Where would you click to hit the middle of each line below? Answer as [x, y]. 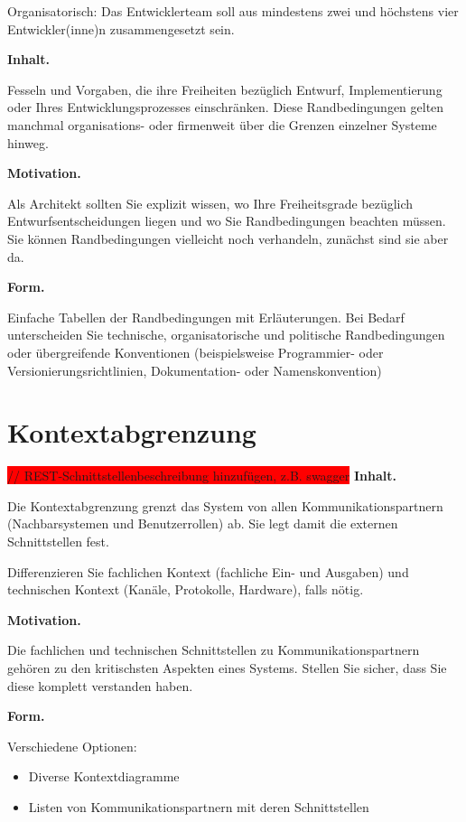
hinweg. [28, 142]
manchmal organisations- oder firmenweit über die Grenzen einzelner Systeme [222, 124]
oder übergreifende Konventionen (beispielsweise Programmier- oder [196, 352]
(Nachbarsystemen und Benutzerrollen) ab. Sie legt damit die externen [203, 523]
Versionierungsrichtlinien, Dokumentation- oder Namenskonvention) [195, 370]
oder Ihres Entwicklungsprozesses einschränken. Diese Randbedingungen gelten [226, 107]
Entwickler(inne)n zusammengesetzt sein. [121, 28]
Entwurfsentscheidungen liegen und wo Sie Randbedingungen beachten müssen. [227, 221]
